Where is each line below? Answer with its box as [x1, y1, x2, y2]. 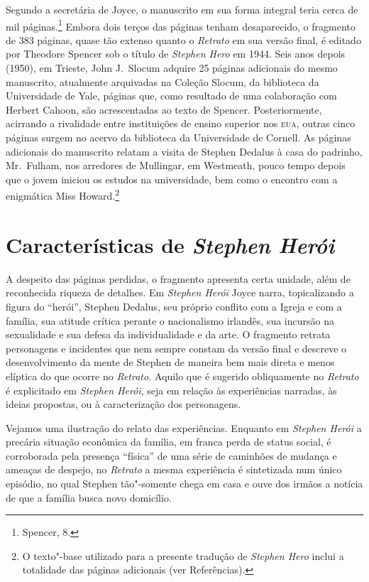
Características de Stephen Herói [6, 230, 335, 259]
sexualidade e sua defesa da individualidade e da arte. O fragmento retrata [6, 327, 331, 342]
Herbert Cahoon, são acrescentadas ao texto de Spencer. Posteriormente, [6, 102, 322, 117]
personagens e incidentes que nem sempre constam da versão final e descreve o [6, 340, 347, 355]
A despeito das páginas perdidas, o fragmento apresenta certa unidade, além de [6, 271, 351, 286]
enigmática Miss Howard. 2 [6, 186, 120, 203]
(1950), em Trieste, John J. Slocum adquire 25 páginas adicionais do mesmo [6, 60, 338, 75]
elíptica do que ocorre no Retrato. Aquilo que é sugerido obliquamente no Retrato [6, 368, 359, 383]
